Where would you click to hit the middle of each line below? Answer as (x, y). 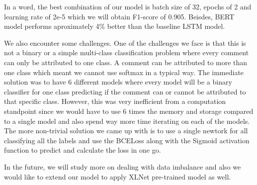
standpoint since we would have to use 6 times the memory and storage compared (129, 111)
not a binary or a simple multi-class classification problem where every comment (127, 52)
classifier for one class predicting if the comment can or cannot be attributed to (125, 91)
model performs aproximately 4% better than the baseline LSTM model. (115, 26)
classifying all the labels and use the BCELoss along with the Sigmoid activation (127, 140)
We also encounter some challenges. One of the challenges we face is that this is (125, 43)
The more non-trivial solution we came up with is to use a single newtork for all (126, 131)
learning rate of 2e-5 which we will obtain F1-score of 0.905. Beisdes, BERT (119, 16)
